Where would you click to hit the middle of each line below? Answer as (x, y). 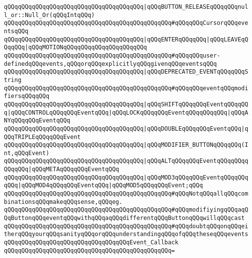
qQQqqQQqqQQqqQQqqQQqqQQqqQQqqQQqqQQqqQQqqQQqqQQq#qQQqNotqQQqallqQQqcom (126, 194)
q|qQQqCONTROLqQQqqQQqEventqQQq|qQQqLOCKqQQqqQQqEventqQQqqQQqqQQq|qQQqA (126, 112)
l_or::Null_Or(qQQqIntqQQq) (49, 15)
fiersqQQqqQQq (27, 96)
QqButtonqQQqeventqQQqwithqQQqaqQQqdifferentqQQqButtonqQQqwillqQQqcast (124, 218)
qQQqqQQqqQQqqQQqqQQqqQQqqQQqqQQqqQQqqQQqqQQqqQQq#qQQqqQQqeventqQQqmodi (126, 88)
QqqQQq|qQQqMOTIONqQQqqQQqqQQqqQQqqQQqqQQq (76, 48)
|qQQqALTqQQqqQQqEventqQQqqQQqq (196, 161)
